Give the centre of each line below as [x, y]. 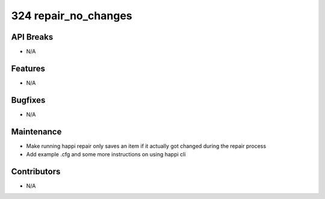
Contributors [36, 171]
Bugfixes [28, 100]
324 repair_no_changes [72, 16]
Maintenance [36, 131]
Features [28, 68]
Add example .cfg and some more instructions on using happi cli [106, 155]
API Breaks [32, 37]
